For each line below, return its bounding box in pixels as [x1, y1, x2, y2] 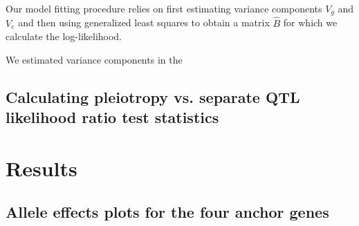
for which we [283, 15, 338, 30]
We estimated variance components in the [6, 52, 183, 66]
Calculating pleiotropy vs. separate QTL [6, 86, 300, 107]
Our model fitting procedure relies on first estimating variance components [6, 1, 322, 15]
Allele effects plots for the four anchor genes [6, 201, 329, 223]
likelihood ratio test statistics [6, 106, 219, 128]
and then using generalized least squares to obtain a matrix [18, 15, 270, 30]
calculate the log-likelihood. [6, 29, 122, 44]
